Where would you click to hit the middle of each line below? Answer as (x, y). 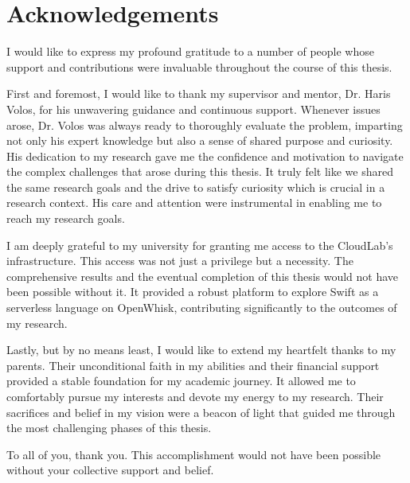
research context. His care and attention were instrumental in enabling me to (194, 203)
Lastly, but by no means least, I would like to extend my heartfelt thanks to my (201, 350)
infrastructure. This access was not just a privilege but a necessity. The (180, 261)
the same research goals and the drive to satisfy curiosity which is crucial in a (196, 187)
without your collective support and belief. (110, 470)
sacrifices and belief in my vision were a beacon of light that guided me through (201, 412)
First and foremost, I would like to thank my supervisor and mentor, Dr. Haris (199, 93)
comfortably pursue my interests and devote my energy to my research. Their (195, 396)
